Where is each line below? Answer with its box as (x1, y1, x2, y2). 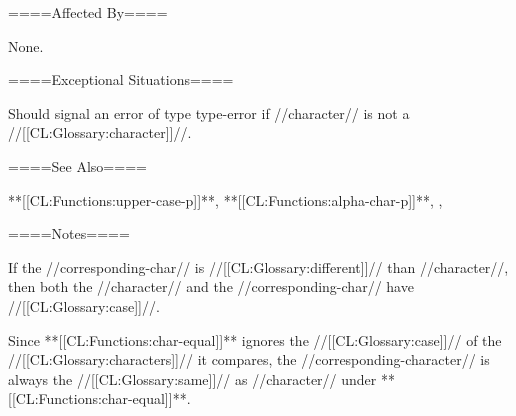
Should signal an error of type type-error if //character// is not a (8, 102, 410, 123)
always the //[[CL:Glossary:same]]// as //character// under (8, 368, 377, 389)
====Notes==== (8, 223, 130, 244)
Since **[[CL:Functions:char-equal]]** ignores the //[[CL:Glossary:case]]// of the (8, 329, 502, 350)
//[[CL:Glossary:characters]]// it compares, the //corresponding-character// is (8, 349, 490, 370)
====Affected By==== (8, 2, 168, 22)
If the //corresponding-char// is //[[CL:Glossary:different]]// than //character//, (8, 256, 509, 277)
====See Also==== (8, 155, 147, 176)
